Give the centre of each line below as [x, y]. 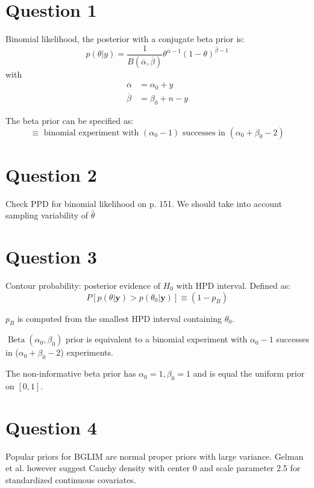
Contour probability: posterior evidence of [83, 285]
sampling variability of [47, 215]
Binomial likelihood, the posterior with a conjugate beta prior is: [125, 39]
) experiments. [87, 352]
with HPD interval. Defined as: [233, 285]
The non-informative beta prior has [71, 373]
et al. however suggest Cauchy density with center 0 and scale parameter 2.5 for [153, 468]
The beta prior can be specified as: [70, 120]
